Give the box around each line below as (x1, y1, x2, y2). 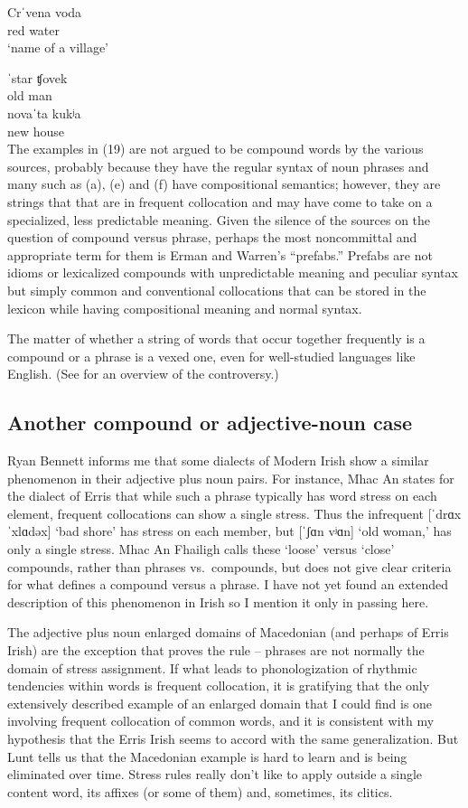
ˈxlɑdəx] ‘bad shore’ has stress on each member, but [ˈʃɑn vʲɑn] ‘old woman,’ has (7, 521, 452, 540)
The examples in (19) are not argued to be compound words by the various (7, 139, 424, 158)
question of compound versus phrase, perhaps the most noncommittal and (7, 228, 417, 247)
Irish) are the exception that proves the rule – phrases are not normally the (7, 641, 425, 660)
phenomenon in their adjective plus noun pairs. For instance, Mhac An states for (7, 468, 454, 487)
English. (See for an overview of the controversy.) (7, 364, 279, 383)
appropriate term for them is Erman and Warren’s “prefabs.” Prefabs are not (7, 245, 433, 264)
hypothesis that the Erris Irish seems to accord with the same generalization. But (7, 728, 459, 747)
